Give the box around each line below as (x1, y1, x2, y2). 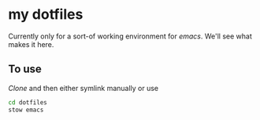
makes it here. (8, 39, 54, 49)
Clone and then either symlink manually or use (8, 83, 159, 93)
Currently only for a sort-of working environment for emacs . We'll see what (8, 31, 252, 41)
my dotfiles (8, 5, 84, 24)
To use (8, 63, 42, 76)
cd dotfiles (8, 98, 47, 107)
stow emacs (8, 106, 44, 114)
